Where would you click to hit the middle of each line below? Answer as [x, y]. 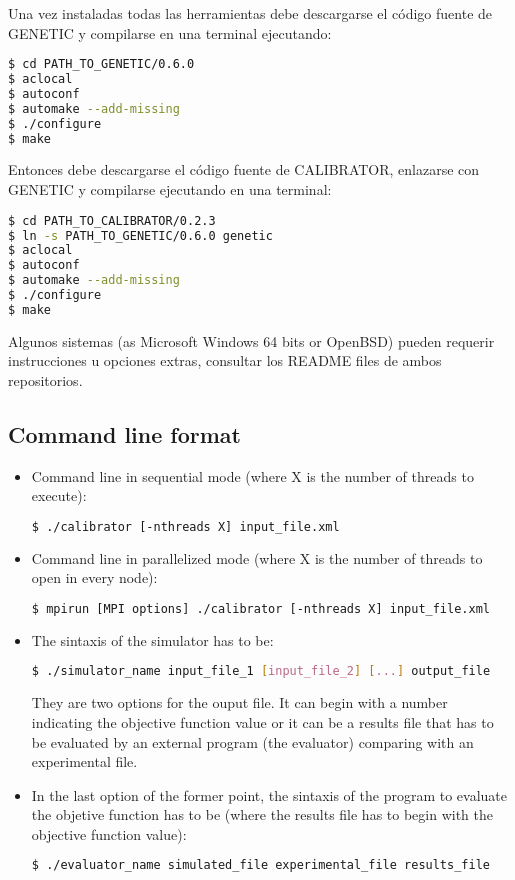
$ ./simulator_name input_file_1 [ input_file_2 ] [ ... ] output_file [261, 671]
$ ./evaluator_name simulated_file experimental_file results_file [260, 865]
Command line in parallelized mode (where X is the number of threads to [257, 557]
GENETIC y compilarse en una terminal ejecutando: [170, 32]
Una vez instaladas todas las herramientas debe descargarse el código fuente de [250, 13]
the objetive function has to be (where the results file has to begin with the [262, 814]
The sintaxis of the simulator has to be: [152, 639]
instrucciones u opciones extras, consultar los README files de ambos [225, 360]
